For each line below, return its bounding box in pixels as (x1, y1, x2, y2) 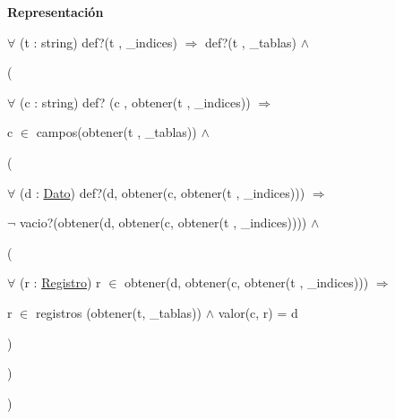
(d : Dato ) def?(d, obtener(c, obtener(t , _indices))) (19, 183, 305, 201)
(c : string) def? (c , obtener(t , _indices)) (19, 92, 251, 111)
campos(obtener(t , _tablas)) (36, 123, 197, 141)
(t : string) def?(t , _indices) (19, 32, 177, 51)
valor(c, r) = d (218, 303, 298, 321)
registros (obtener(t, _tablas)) (35, 303, 202, 321)
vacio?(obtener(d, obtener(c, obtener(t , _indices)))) (20, 213, 307, 232)
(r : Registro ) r (19, 273, 101, 292)
